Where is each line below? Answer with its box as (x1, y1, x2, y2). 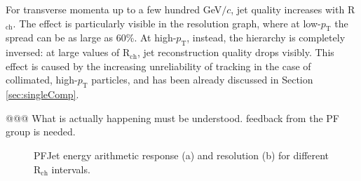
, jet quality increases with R (231, 2, 355, 16)
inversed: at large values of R (6, 45, 130, 60)
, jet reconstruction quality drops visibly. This (137, 45, 334, 60)
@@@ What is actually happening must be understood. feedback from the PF (6, 110, 339, 125)
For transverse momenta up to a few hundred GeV (6, 2, 222, 16)
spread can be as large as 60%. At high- (6, 30, 177, 45)
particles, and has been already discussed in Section (91, 72, 313, 87)
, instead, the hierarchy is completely (186, 30, 346, 45)
